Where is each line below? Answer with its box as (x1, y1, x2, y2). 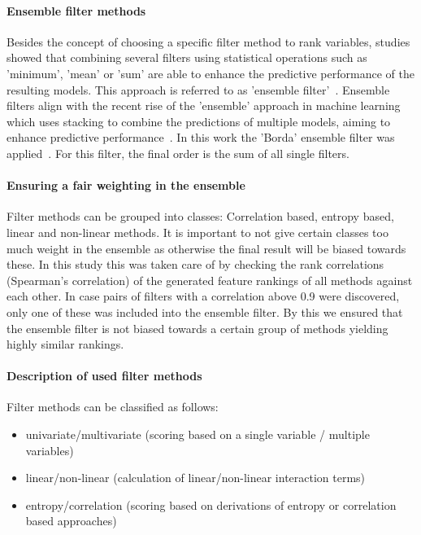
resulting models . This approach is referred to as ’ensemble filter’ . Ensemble (7, 81, 390, 98)
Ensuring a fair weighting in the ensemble (7, 177, 245, 194)
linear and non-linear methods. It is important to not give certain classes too (7, 223, 388, 240)
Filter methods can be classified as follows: (7, 398, 219, 415)
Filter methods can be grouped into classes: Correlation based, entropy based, (7, 208, 394, 225)
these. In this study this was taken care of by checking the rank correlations (7, 256, 384, 273)
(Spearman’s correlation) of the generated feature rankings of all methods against (7, 271, 413, 288)
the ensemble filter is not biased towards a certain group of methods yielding (7, 319, 388, 336)
